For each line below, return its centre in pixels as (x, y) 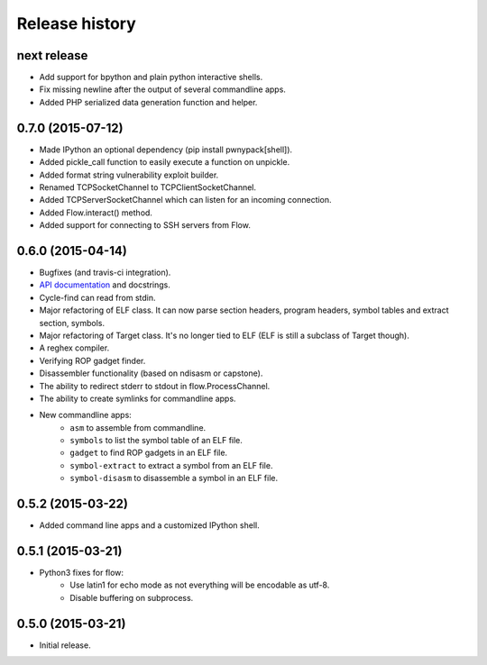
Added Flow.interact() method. (96, 213)
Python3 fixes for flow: (82, 573)
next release (52, 55)
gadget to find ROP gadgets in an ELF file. (149, 453)
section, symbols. (72, 323)
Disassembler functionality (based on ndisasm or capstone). (151, 373)
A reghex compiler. (74, 348)
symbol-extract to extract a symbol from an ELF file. (171, 465)
